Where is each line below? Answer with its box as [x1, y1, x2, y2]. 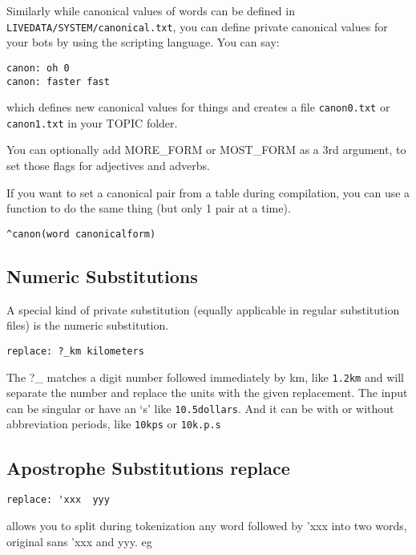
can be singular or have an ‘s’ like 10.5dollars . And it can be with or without [6, 399, 394, 416]
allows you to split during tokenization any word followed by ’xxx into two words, [6, 517, 407, 533]
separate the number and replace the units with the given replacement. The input [6, 384, 408, 401]
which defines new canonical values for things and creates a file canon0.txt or [6, 99, 390, 115]
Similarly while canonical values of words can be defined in [6, 2, 295, 18]
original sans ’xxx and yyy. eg [6, 533, 152, 549]
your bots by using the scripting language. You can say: [6, 34, 280, 51]
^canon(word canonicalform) [6, 228, 156, 240]
